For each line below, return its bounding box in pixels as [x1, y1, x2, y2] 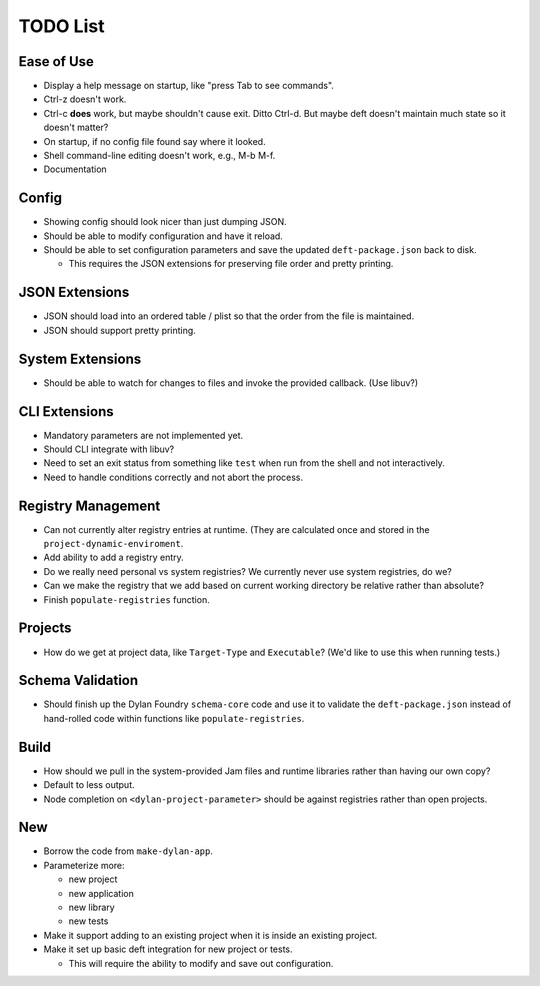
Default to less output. [43, 779, 135, 791]
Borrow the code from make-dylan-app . [43, 845, 214, 857]
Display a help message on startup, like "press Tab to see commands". [43, 80, 335, 92]
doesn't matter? [43, 121, 109, 134]
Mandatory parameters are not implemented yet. [43, 429, 244, 441]
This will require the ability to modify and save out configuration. [68, 957, 334, 969]
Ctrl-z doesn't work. [43, 93, 127, 105]
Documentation [43, 163, 107, 175]
